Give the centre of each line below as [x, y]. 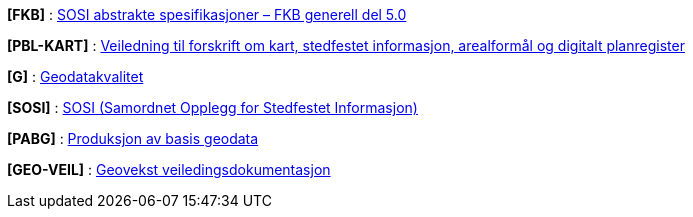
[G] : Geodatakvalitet [75, 76]
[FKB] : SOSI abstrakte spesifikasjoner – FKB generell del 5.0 [207, 14]
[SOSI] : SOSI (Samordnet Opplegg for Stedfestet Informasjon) [212, 107]
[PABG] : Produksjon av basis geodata [133, 138]
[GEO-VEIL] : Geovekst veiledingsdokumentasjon [169, 169]
